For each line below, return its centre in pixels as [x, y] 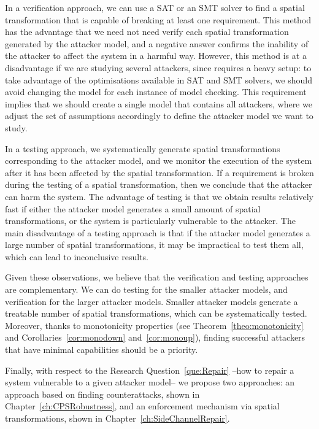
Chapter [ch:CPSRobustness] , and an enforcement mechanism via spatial [142, 406]
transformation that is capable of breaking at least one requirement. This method [158, 19]
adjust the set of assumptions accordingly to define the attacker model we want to [159, 116]
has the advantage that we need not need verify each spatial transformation [147, 32]
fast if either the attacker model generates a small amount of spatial [133, 208]
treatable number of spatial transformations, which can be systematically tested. [156, 313]
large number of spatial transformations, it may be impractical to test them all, [154, 245]
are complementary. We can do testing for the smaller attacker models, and [146, 289]
